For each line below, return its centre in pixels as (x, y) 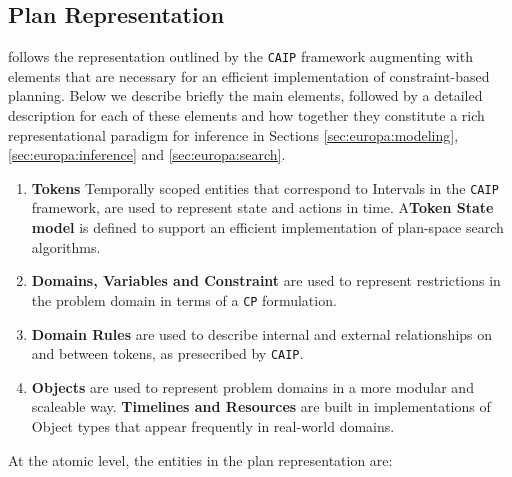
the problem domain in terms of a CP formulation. (184, 299)
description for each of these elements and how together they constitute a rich (246, 115)
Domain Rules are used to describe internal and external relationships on (262, 333)
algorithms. (66, 246)
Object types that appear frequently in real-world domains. (213, 425)
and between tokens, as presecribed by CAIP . (167, 353)
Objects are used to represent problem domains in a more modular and (252, 386)
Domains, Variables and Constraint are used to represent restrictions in (266, 280)
